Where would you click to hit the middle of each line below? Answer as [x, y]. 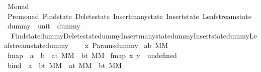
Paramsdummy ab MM [130, 45]
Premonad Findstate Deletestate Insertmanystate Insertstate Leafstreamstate [129, 16]
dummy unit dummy [44, 26]
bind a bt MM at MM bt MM [65, 65]
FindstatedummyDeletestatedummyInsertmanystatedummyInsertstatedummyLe [134, 35]
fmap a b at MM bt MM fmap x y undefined [92, 55]
